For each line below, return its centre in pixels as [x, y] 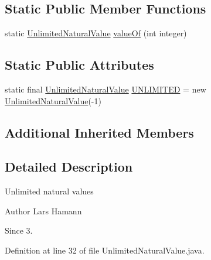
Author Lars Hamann [43, 211]
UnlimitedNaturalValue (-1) [53, 100]
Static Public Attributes [79, 65]
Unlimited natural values [49, 191]
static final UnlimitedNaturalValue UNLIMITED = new [105, 89]
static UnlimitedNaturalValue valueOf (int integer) [96, 33]
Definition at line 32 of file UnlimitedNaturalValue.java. [105, 250]
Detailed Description [69, 167]
